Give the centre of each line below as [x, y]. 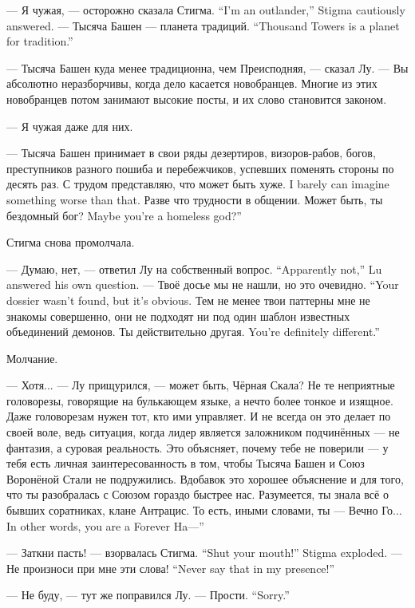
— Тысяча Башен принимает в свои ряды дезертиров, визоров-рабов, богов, [191, 153]
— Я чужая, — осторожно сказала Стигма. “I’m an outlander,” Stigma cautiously [206, 10]
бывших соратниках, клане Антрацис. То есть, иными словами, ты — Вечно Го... [204, 510]
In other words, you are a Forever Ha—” [105, 525]
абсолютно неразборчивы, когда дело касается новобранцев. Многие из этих [192, 83]
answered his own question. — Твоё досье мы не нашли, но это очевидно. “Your [203, 284]
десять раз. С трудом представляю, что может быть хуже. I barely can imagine [198, 184]
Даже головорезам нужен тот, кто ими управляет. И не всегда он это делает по [199, 416]
